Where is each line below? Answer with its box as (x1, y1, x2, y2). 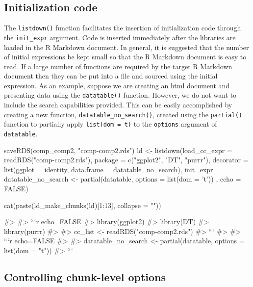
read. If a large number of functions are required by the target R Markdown (4, 61, 232, 71)
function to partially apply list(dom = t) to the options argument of (4, 119, 217, 129)
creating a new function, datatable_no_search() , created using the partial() (4, 109, 242, 119)
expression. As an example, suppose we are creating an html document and (4, 80, 230, 90)
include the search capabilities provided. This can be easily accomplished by (4, 100, 232, 110)
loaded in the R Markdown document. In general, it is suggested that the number (4, 42, 249, 52)
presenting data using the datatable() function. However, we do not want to (4, 90, 237, 100)
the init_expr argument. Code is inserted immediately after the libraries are (4, 32, 236, 42)
